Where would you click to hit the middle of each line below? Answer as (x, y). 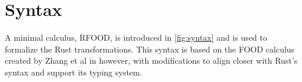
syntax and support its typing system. (74, 72)
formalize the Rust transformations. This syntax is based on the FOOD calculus (150, 49)
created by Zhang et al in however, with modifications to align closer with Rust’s (151, 60)
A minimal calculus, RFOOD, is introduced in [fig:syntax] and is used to (136, 37)
